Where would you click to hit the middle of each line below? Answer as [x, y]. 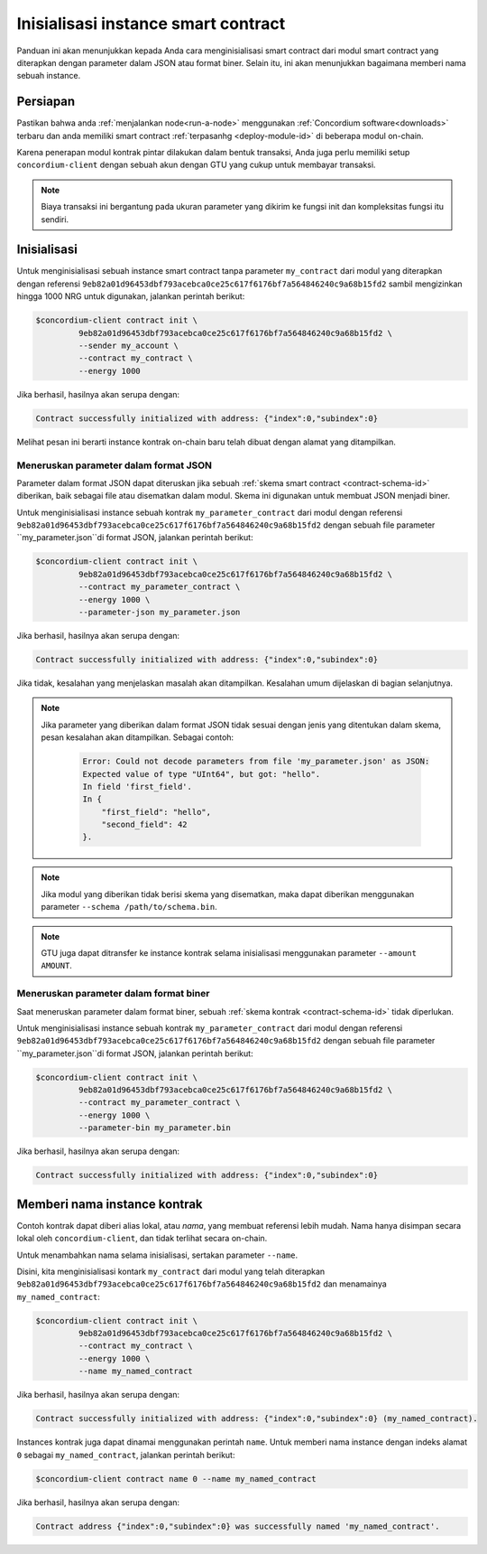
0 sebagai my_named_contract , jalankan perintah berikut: [126, 1455]
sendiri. [55, 219]
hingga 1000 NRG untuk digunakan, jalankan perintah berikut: [131, 296]
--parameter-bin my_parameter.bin [155, 1128]
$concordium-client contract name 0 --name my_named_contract [176, 1479]
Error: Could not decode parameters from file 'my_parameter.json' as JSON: [256, 762]
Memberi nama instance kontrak [110, 1204]
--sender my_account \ [129, 346]
